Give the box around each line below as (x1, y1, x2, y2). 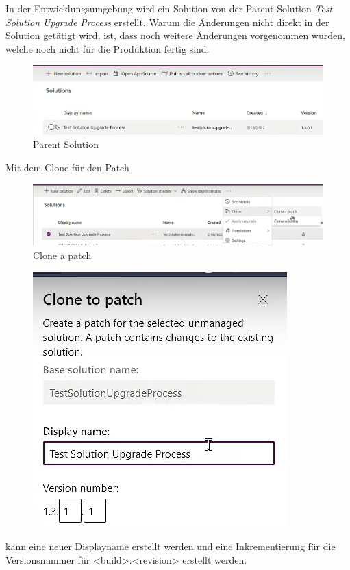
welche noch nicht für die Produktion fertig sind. (5, 41, 210, 55)
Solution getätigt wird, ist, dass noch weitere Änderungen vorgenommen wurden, (5, 28, 345, 42)
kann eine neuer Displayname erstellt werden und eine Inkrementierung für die (5, 539, 336, 554)
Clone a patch (33, 248, 92, 262)
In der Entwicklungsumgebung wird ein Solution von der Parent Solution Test (5, 1, 333, 15)
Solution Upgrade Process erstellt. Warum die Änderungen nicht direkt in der (5, 14, 329, 29)
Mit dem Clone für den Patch (5, 160, 129, 175)
